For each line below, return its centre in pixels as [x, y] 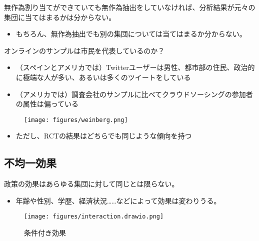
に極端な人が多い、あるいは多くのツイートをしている [103, 77]
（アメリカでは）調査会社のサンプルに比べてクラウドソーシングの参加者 [134, 94]
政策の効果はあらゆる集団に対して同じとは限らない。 [91, 184]
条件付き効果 [45, 233]
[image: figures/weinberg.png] [76, 120]
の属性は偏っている [47, 104]
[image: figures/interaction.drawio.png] [94, 217]
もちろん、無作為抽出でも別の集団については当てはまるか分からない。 [131, 34]
